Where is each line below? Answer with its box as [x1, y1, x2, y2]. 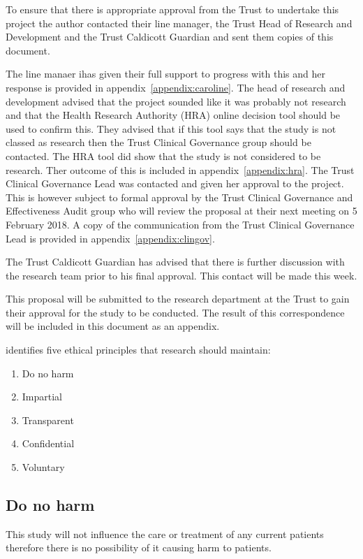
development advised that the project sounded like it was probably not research [6, 94, 346, 108]
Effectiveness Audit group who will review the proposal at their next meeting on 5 [6, 203, 357, 218]
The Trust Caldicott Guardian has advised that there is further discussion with [6, 254, 345, 269]
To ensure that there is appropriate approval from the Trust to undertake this [6, 2, 339, 16]
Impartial [22, 389, 63, 404]
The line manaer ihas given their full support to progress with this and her [6, 66, 325, 81]
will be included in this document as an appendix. [6, 319, 220, 333]
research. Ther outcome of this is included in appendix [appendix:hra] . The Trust [6, 162, 355, 177]
